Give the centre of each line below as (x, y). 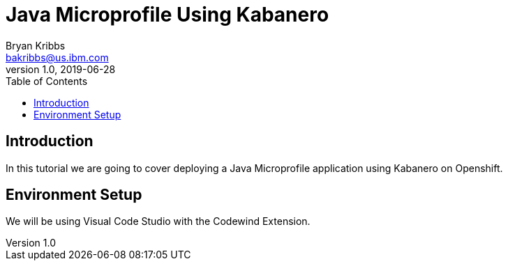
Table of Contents (47, 81)
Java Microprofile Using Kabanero (167, 15)
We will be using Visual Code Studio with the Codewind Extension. (158, 221)
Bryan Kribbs (36, 45)
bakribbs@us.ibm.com (57, 57)
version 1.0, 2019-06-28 (61, 69)
